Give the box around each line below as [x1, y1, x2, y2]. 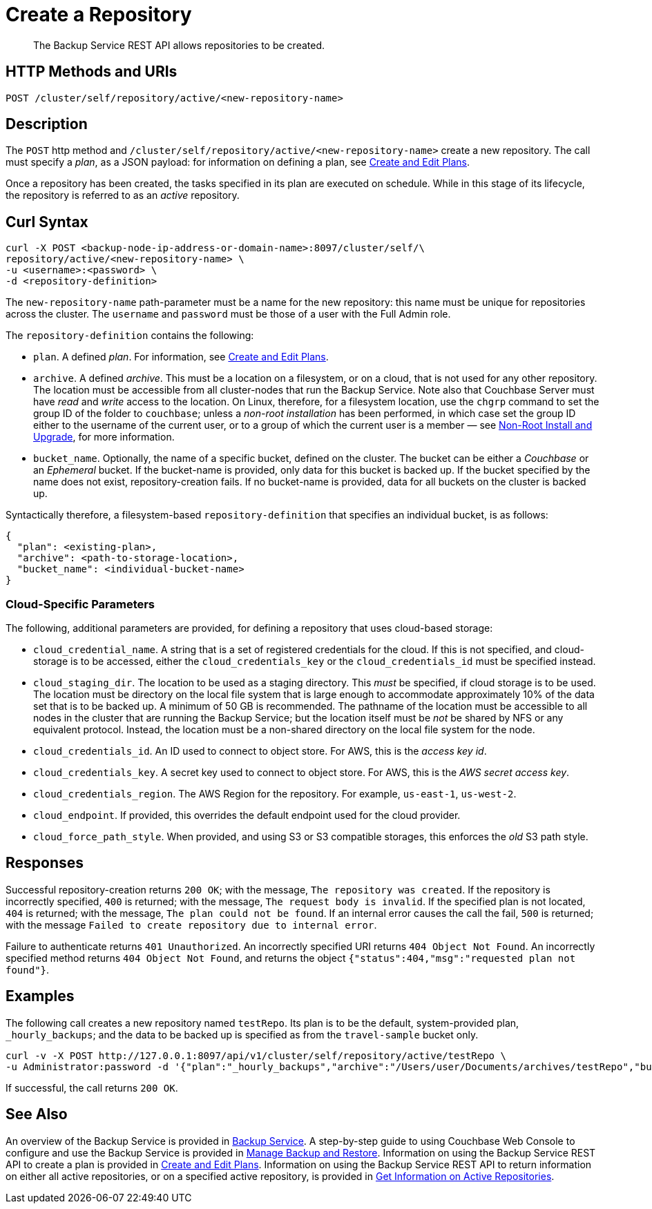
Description [6, 115, 88, 133]
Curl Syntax [6, 213, 88, 231]
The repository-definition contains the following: [6, 329, 254, 342]
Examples [6, 987, 75, 1005]
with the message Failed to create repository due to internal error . [6, 918, 377, 931]
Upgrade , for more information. [33, 431, 175, 443]
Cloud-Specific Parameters [6, 597, 155, 611]
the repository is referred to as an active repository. [6, 189, 240, 202]
